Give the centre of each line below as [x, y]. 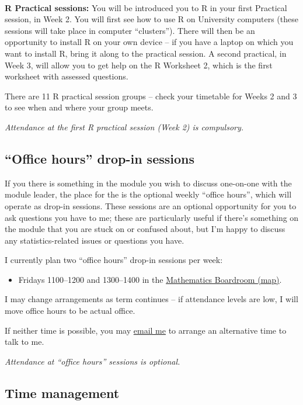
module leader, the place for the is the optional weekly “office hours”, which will [148, 194]
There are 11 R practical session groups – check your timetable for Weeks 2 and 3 [151, 96]
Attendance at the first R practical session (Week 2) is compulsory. [124, 127]
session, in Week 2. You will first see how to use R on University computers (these [151, 19]
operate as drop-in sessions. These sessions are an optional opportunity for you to [151, 205]
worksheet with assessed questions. [67, 76]
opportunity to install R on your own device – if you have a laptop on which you [149, 42]
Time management [62, 392]
